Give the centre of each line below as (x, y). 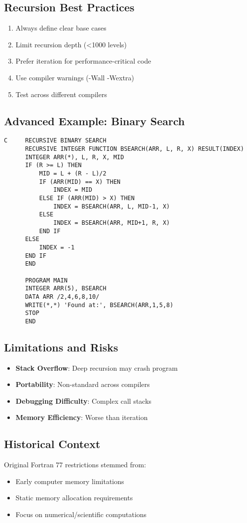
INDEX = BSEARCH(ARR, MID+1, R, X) (112, 223)
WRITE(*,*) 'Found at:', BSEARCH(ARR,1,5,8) (99, 305)
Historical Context (52, 444)
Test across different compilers (61, 94)
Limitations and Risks (61, 347)
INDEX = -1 (57, 247)
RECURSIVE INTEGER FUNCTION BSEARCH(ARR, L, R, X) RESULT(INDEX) (134, 149)
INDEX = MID (73, 190)
